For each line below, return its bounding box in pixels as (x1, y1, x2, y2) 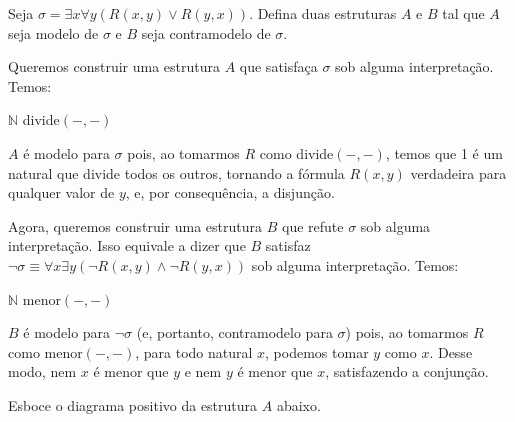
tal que (442, 3, 485, 23)
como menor (8, 341, 83, 362)
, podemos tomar (265, 341, 369, 362)
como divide (259, 142, 334, 163)
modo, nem (8, 361, 77, 382)
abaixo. (276, 394, 321, 415)
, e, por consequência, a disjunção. (125, 182, 335, 203)
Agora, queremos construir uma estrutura (8, 215, 263, 236)
